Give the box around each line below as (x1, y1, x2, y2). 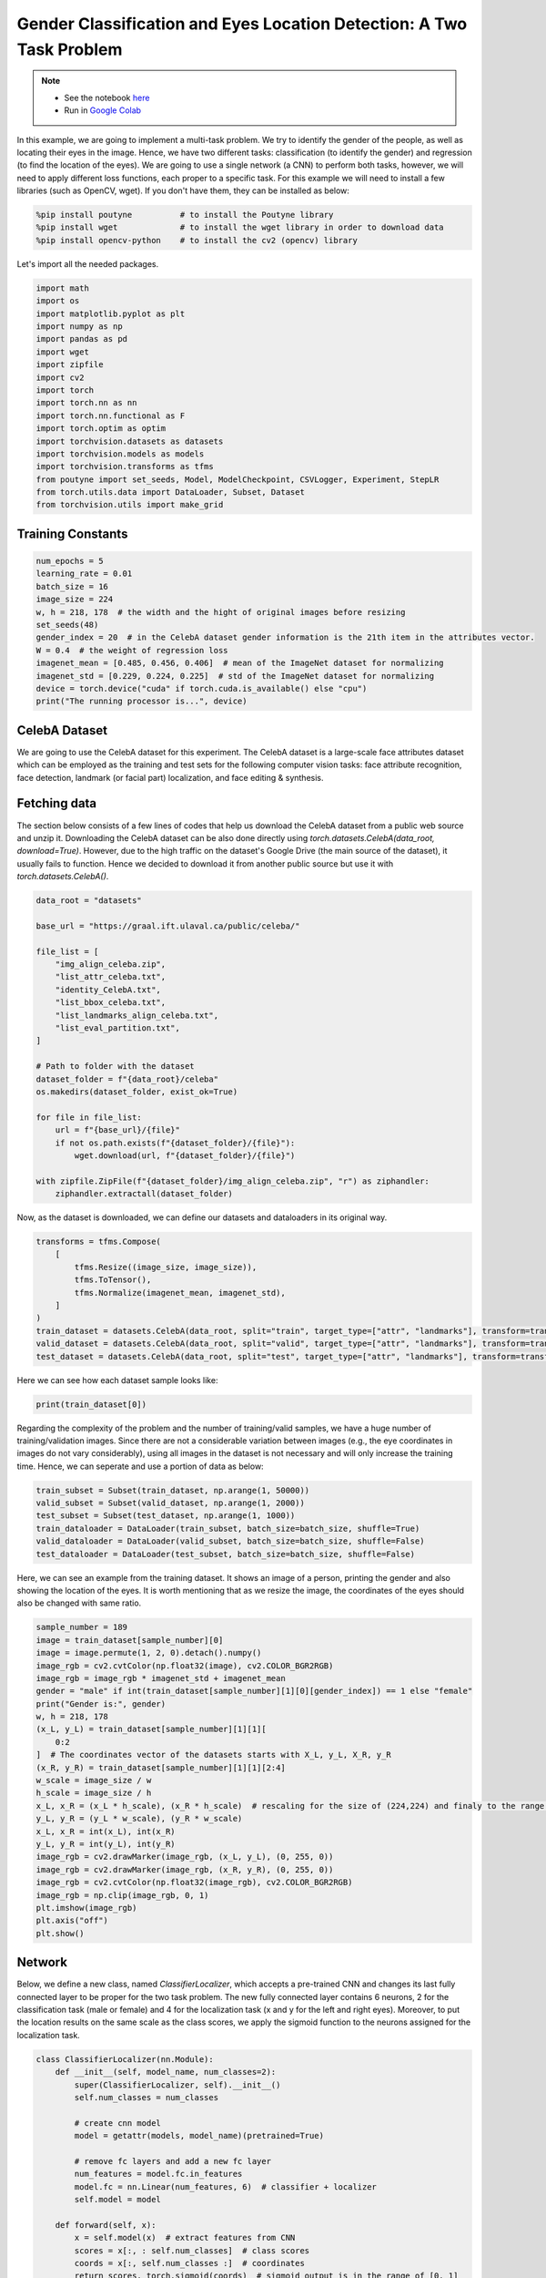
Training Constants (16, 526, 128, 541)
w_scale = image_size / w (35, 1775, 152, 1786)
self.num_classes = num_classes (74, 2092, 218, 2102)
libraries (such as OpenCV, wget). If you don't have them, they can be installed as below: (16, 185, 350, 196)
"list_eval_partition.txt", (55, 1022, 181, 1033)
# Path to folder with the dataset (35, 1062, 195, 1072)
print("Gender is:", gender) (35, 1698, 167, 1708)
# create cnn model (74, 2118, 161, 2128)
